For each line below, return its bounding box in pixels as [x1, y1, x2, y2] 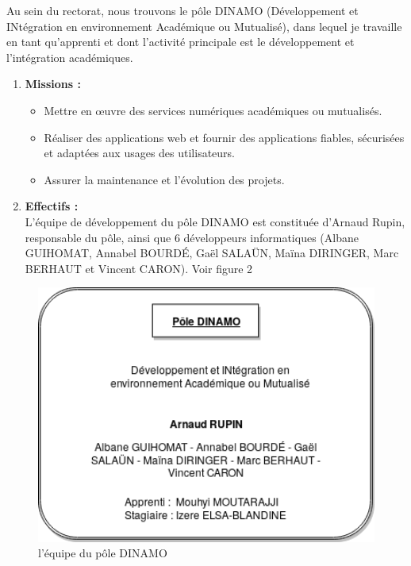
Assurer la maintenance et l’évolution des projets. [44, 171, 285, 187]
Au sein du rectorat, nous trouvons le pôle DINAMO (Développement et [6, 2, 359, 18]
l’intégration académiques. [6, 48, 133, 65]
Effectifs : [25, 198, 79, 214]
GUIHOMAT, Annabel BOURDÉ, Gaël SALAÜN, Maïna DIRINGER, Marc [25, 244, 399, 261]
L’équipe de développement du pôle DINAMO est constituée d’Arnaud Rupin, [25, 213, 405, 229]
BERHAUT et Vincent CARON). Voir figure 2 [25, 260, 253, 276]
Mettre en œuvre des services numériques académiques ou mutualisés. [44, 102, 382, 118]
